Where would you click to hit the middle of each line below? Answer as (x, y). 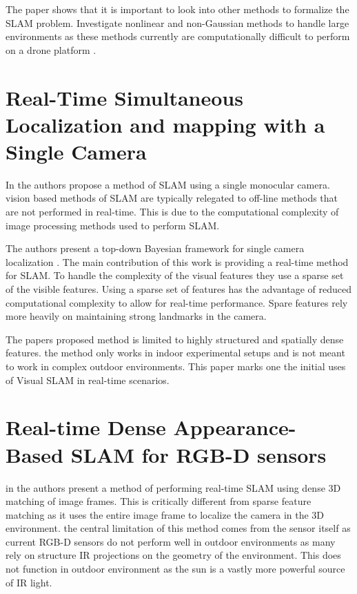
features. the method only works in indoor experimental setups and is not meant (175, 353)
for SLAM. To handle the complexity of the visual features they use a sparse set (175, 275)
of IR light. (29, 582)
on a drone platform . (51, 49)
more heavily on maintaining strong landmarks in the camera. (136, 316)
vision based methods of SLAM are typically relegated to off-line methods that (172, 198)
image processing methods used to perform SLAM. (113, 225)
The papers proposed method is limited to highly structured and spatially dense (175, 339)
